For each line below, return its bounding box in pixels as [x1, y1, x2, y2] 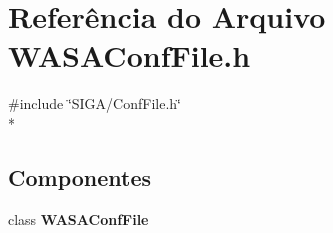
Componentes [8, 161, 152, 192]
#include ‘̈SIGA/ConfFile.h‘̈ [8, 93, 181, 114]
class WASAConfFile [8, 208, 149, 229]
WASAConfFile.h [8, 35, 251, 76]
